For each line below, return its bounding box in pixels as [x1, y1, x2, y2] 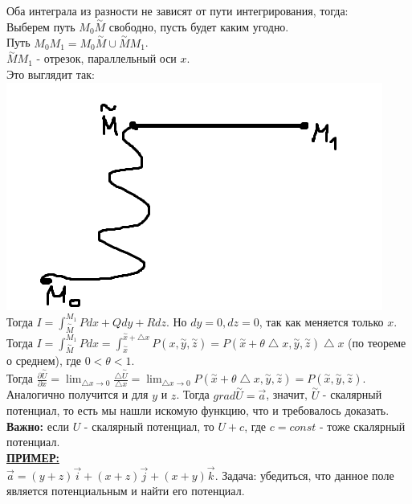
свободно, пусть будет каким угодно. [108, 18, 289, 35]
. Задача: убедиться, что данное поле [214, 466, 394, 483]
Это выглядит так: [6, 66, 95, 83]
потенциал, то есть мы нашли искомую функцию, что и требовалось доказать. [6, 402, 390, 419]
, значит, [266, 386, 308, 403]
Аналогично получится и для [6, 386, 149, 403]
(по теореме [348, 334, 406, 350]
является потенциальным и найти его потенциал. [6, 482, 245, 499]
